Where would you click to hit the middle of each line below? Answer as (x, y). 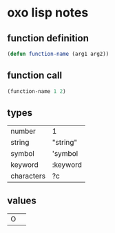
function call (35, 75)
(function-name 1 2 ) (37, 91)
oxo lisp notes (48, 13)
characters (28, 176)
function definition (48, 38)
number (23, 131)
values (22, 200)
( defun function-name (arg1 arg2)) (58, 54)
